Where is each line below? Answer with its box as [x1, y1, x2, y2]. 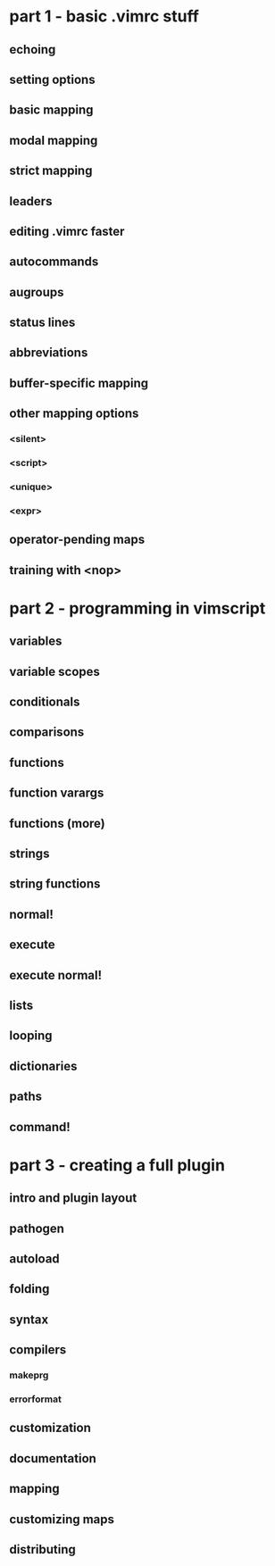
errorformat [9, 1393, 62, 1405]
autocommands [9, 254, 99, 270]
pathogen [9, 1220, 65, 1236]
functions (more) [9, 815, 105, 831]
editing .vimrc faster [9, 223, 125, 238]
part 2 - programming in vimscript [9, 598, 266, 618]
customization [9, 1420, 91, 1436]
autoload [9, 1251, 60, 1266]
